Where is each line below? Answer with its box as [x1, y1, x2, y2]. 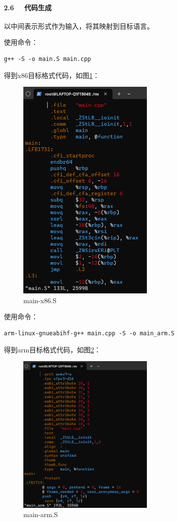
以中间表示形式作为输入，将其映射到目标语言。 [4, 20, 154, 31]
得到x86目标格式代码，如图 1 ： [4, 70, 100, 80]
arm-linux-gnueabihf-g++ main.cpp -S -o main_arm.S [4, 329, 175, 337]
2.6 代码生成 [4, 2, 52, 12]
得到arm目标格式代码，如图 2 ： [4, 344, 101, 354]
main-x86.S [23, 295, 57, 305]
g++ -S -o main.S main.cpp [4, 55, 91, 62]
